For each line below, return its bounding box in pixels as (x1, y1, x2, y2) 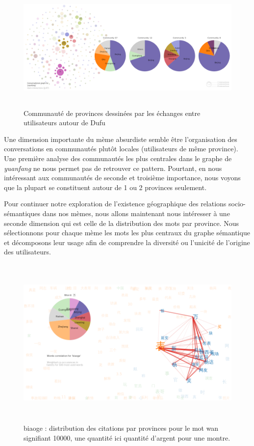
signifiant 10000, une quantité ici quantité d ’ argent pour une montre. (24, 432, 230, 443)
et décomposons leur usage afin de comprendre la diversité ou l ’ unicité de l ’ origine (4, 237, 250, 247)
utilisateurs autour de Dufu (24, 117, 105, 128)
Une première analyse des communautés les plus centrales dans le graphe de (4, 153, 232, 163)
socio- (229, 198, 246, 209)
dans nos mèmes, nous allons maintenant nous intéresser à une (42, 208, 230, 218)
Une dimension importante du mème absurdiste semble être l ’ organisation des (4, 134, 237, 144)
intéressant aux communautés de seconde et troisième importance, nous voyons (4, 172, 241, 183)
